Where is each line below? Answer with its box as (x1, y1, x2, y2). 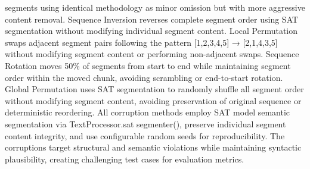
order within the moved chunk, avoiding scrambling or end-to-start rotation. (5, 71, 283, 83)
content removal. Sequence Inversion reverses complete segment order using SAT (5, 12, 299, 25)
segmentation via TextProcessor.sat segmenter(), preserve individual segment (5, 117, 286, 130)
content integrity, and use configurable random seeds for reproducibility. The (5, 129, 285, 142)
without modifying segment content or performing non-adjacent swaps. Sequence (5, 48, 299, 60)
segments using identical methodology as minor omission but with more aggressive (5, 1, 305, 13)
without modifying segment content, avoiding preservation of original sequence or (5, 94, 302, 107)
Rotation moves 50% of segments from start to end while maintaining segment (5, 59, 291, 71)
